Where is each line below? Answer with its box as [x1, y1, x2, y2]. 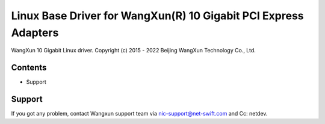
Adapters [11, 26, 59, 39]
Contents [11, 63, 47, 73]
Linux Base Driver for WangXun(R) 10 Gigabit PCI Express [11, 9, 304, 22]
